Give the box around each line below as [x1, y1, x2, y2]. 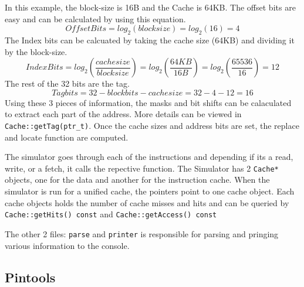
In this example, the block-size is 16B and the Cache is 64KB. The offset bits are [5, 1, 296, 13]
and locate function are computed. [5, 131, 129, 143]
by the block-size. [5, 45, 67, 57]
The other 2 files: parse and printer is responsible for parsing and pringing [5, 227, 279, 240]
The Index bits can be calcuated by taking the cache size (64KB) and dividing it [5, 33, 295, 46]
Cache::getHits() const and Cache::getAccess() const [5, 208, 217, 220]
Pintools [5, 268, 56, 286]
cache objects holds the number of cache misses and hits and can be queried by [5, 196, 289, 209]
